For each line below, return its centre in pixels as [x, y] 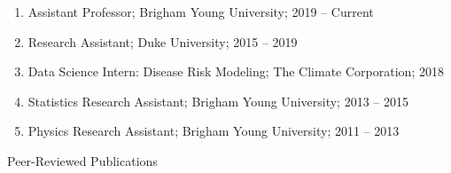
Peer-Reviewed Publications [82, 160]
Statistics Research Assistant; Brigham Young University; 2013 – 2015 [218, 101]
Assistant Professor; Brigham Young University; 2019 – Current [201, 12]
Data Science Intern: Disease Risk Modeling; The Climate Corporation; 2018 [236, 71]
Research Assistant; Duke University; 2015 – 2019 [163, 41]
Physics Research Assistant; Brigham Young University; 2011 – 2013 [214, 131]
